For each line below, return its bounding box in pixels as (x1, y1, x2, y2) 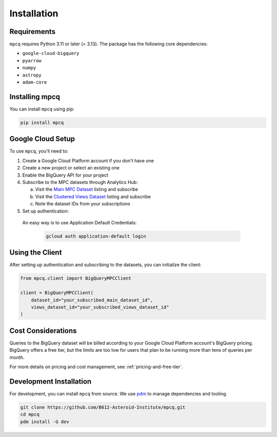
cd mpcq (20, 411, 39, 417)
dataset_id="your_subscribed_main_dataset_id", (31, 297, 153, 303)
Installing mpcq (9, 92, 61, 101)
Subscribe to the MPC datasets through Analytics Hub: (22, 179, 138, 185)
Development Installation (9, 377, 92, 386)
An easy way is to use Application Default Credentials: (22, 219, 137, 225)
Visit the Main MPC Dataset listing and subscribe (35, 186, 138, 193)
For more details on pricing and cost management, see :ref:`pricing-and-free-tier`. (9, 364, 183, 370)
